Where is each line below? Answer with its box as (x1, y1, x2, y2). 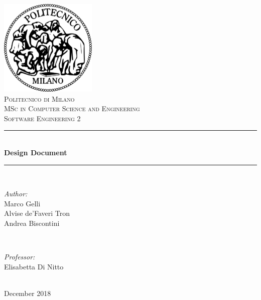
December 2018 (4, 287, 51, 298)
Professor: (4, 251, 35, 262)
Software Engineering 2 (4, 113, 81, 123)
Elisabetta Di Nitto (4, 261, 64, 271)
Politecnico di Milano (4, 93, 75, 104)
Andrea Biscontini (4, 217, 60, 228)
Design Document (4, 147, 67, 157)
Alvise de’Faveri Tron (4, 208, 70, 218)
